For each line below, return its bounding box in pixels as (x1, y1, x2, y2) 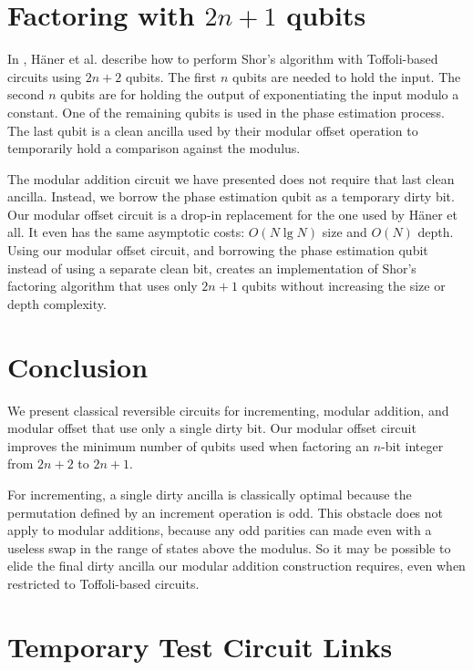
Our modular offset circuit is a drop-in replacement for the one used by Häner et (7, 204, 458, 223)
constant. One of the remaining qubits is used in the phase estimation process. (7, 102, 445, 121)
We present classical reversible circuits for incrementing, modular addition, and (7, 400, 449, 419)
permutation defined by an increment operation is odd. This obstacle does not (7, 502, 444, 521)
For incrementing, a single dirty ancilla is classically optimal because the (7, 484, 412, 503)
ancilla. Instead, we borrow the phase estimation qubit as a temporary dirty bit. (7, 187, 455, 206)
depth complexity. (7, 294, 107, 313)
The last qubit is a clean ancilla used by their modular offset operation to (7, 120, 418, 139)
